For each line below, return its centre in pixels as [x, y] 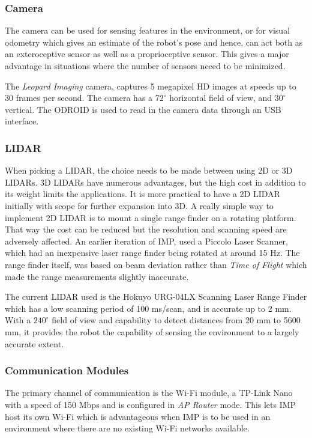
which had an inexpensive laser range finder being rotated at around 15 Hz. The [152, 253]
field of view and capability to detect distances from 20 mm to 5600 [176, 320]
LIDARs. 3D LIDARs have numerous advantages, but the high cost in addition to [155, 182]
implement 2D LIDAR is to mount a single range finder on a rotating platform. [151, 217]
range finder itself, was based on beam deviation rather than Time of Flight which [156, 264]
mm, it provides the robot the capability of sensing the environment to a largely [152, 331]
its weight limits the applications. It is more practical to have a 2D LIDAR [142, 194]
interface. [22, 121]
